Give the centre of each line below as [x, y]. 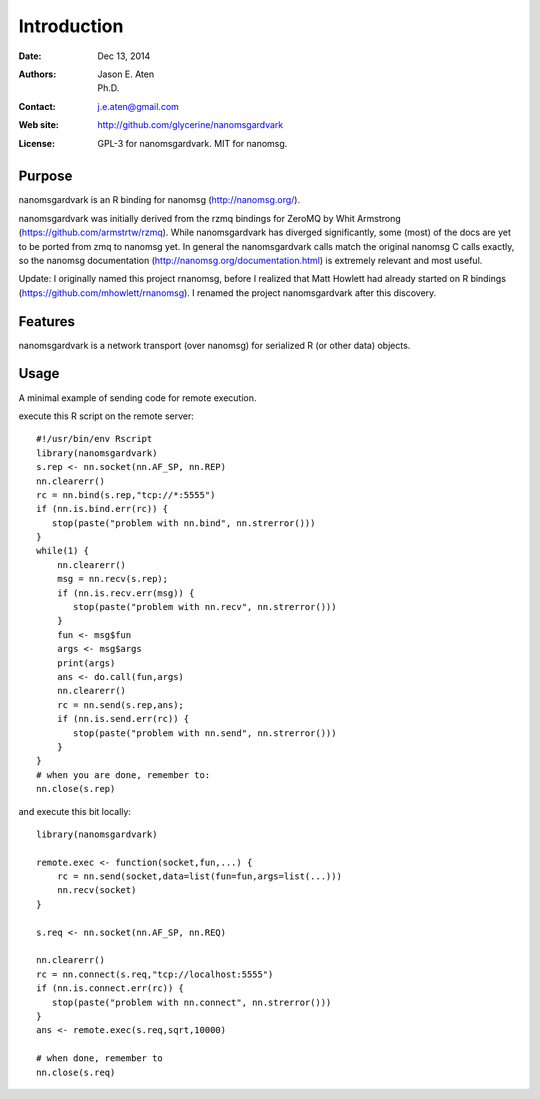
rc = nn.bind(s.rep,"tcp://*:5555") [126, 494]
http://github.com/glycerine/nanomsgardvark [190, 125]
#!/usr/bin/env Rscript [94, 439]
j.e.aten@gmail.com [138, 106]
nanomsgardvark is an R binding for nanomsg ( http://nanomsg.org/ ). [159, 200]
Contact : [37, 106]
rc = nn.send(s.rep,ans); [120, 704]
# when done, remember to [100, 1058]
